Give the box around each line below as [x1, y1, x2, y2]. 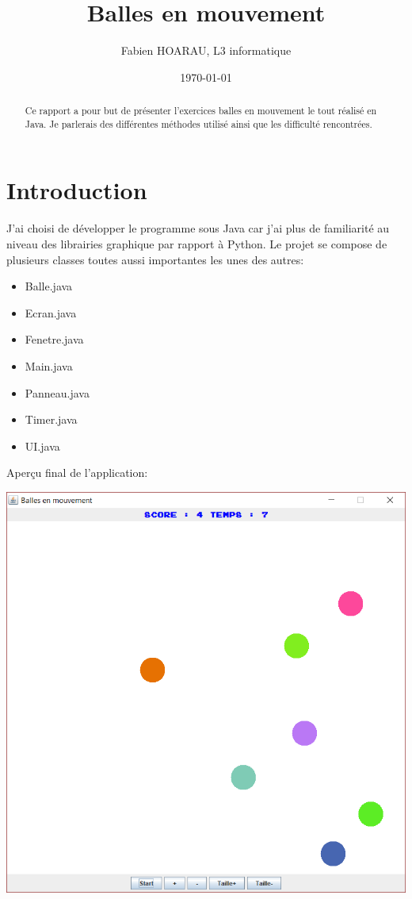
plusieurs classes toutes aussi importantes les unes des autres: [6, 251, 304, 267]
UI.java [25, 437, 60, 454]
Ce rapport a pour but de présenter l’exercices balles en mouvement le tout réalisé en [25, 104, 377, 117]
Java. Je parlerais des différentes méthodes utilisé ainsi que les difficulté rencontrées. [25, 117, 372, 130]
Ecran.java [25, 304, 77, 321]
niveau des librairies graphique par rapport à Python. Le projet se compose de [6, 235, 387, 252]
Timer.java [25, 411, 78, 428]
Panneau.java [25, 384, 90, 401]
